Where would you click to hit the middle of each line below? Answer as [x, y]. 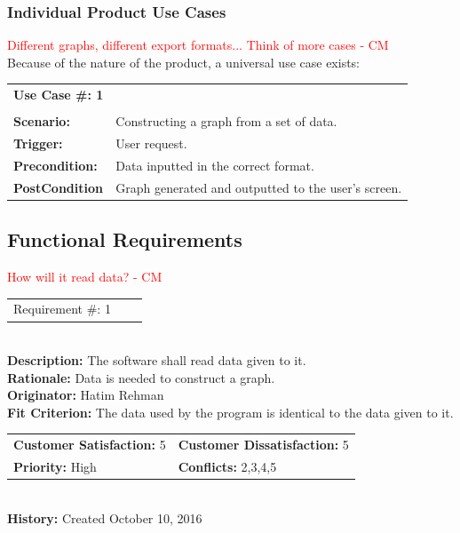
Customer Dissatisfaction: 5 [263, 445]
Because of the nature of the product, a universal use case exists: [184, 62]
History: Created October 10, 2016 [105, 517]
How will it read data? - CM [85, 277]
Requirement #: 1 [62, 309]
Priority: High [55, 467]
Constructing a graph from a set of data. [226, 121]
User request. [151, 143]
